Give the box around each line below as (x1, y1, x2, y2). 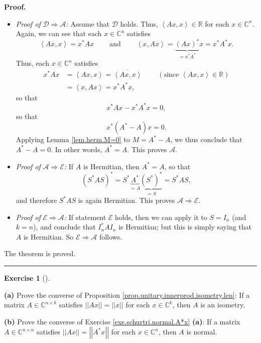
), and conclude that (33, 221, 96, 232)
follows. (99, 231, 122, 242)
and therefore (16, 195, 57, 205)
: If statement (64, 211, 106, 222)
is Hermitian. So (23, 231, 74, 242)
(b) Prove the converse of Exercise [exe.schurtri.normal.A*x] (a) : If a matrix (4, 316, 240, 326)
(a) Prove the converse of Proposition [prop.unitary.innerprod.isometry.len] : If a (4, 289, 250, 300)
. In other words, (51, 144, 102, 154)
